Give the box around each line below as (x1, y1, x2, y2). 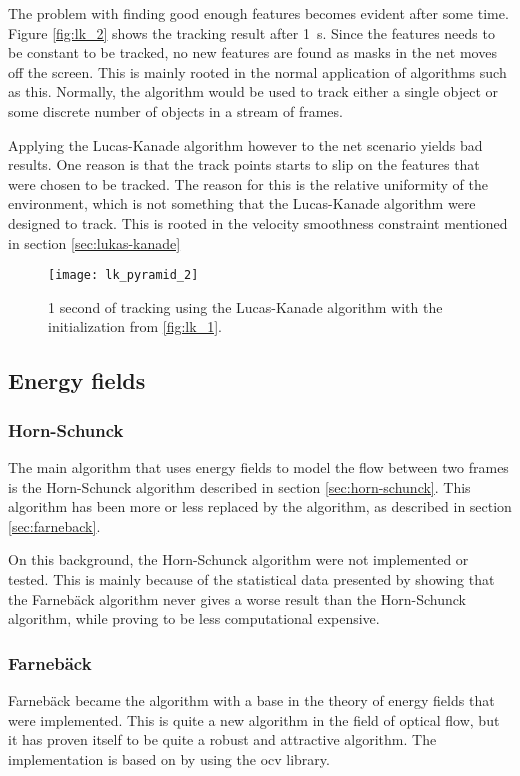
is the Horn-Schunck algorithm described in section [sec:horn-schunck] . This (8, 476, 471, 497)
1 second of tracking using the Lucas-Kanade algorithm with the (48, 296, 443, 317)
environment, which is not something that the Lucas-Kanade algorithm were (8, 193, 476, 214)
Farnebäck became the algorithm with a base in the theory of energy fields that (8, 689, 495, 710)
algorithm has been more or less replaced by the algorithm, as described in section (8, 496, 512, 517)
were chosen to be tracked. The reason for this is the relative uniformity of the (8, 173, 489, 194)
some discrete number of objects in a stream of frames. (8, 100, 343, 121)
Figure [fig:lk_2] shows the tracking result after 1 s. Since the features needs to (8, 22, 495, 43)
